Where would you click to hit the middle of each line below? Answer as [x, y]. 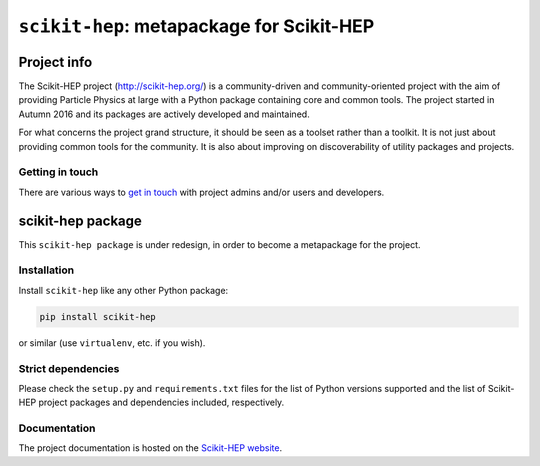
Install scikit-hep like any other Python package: [123, 290]
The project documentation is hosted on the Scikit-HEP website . [150, 448]
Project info [55, 61]
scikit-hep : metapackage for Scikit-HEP [196, 26]
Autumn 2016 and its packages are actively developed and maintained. [164, 114]
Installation [46, 270]
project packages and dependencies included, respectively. [161, 402]
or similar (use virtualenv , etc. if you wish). [112, 342]
